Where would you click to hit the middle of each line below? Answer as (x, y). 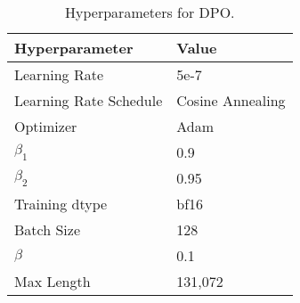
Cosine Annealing (231, 100)
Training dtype (61, 204)
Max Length (53, 281)
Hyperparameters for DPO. (150, 12)
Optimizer (46, 126)
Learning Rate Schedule (89, 100)
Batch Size (47, 229)
